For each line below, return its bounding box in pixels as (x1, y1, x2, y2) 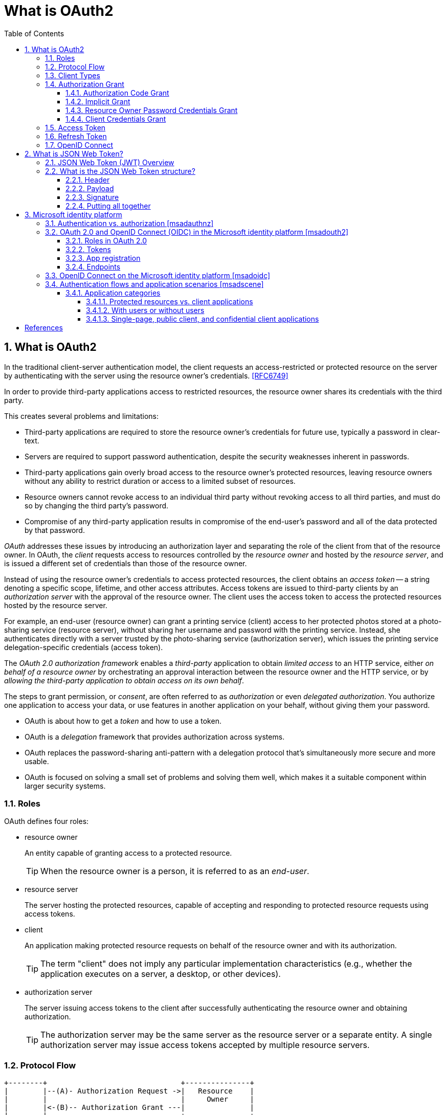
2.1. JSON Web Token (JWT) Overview (45, 158, 174, 167)
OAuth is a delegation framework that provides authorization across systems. (25, 732, 285, 741)
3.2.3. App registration (65, 253, 141, 262)
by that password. (25, 525, 85, 534)
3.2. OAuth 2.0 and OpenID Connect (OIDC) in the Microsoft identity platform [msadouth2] (45, 227, 349, 236)
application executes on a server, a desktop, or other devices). (40, 969, 281, 979)
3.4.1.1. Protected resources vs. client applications (86, 297, 253, 306)
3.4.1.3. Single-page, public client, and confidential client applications (86, 314, 319, 323)
